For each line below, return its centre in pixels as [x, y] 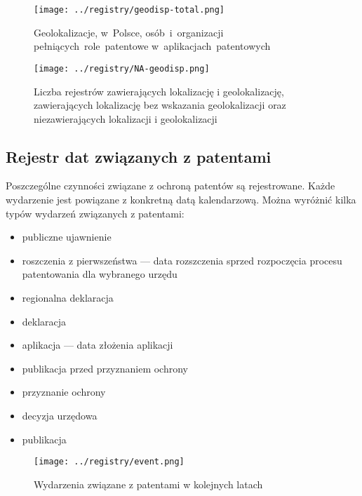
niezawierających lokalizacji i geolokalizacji [126, 118]
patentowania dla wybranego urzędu [100, 274]
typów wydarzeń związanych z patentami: [95, 213]
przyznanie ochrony [64, 392]
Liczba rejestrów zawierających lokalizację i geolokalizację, [159, 91]
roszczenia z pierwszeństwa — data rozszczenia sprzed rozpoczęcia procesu [182, 260]
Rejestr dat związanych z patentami [139, 156]
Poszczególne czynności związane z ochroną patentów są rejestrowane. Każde [170, 186]
